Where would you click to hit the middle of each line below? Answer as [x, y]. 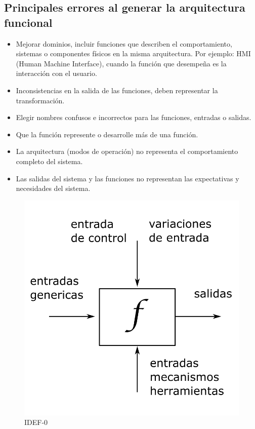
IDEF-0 [36, 422]
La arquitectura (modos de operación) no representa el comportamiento [127, 151]
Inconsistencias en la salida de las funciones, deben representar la [117, 90]
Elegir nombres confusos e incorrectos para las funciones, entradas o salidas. [134, 117]
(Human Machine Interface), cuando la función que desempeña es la [121, 63]
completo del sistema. [49, 161]
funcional [28, 22]
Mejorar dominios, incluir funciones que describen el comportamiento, [124, 43]
